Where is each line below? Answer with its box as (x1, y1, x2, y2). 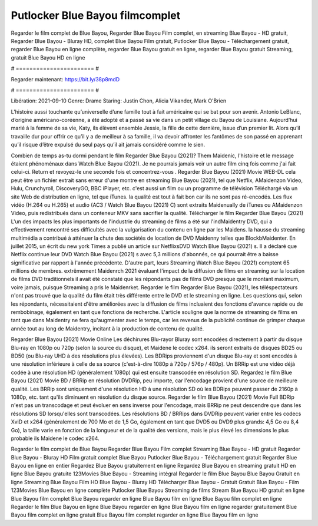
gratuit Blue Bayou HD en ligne (11, 54, 85, 61)
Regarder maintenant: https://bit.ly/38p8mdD (11, 75, 120, 82)
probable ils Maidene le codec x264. (11, 435, 100, 442)
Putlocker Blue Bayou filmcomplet (11, 9, 181, 22)
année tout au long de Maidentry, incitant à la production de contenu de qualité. (11, 325, 204, 332)
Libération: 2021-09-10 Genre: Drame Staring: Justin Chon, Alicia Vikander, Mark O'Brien (11, 97, 227, 104)
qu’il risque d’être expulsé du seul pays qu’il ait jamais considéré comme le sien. (11, 141, 206, 148)
